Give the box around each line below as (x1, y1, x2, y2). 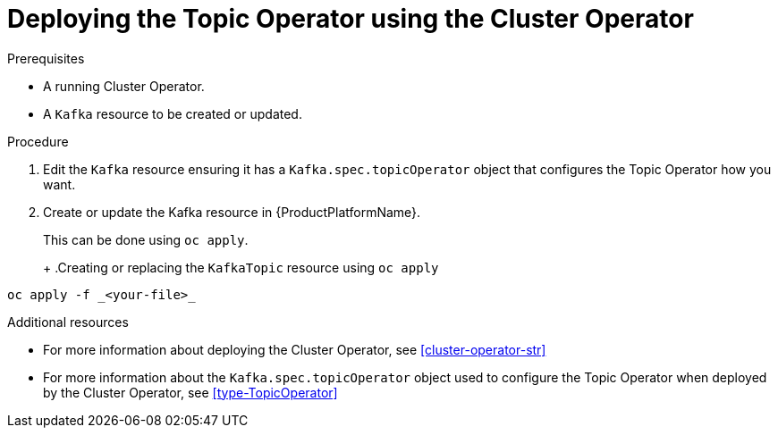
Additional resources (7, 314, 129, 330)
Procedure (7, 133, 69, 149)
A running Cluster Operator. (43, 78, 205, 94)
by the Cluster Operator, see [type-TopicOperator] (43, 384, 338, 400)
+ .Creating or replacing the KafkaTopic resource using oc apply (43, 259, 439, 275)
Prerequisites (7, 50, 85, 66)
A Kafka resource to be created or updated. (43, 105, 302, 121)
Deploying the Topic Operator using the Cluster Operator (7, 4, 694, 34)
